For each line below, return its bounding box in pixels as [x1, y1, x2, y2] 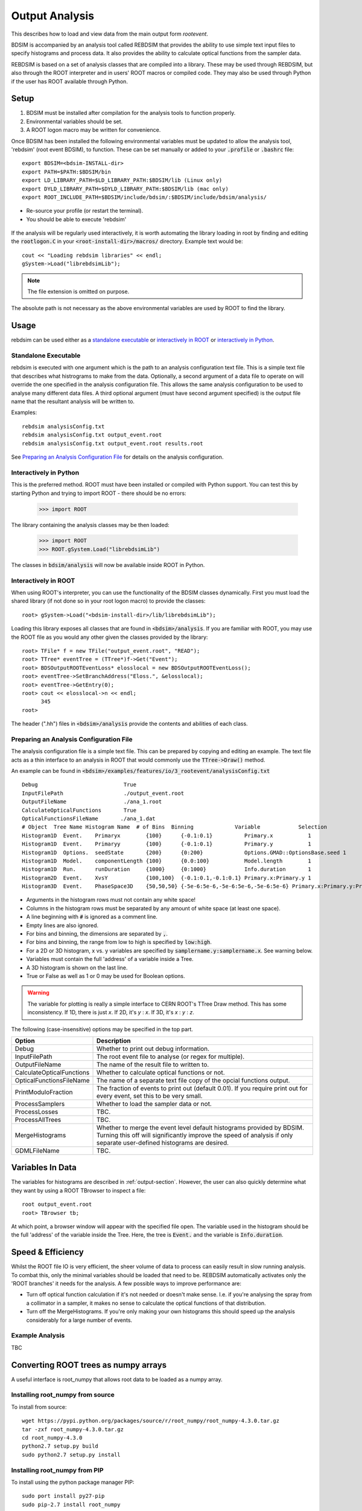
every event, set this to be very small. [96, 1092, 203, 1100]
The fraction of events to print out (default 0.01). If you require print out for [96, 1084, 308, 1092]
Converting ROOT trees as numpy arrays [11, 1360, 167, 1370]
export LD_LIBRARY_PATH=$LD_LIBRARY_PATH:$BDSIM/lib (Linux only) [22, 177, 223, 184]
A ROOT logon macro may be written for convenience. [26, 126, 161, 134]
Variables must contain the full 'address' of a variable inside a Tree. [26, 956, 194, 963]
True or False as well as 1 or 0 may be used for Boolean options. [26, 972, 185, 979]
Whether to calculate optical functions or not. [96, 1068, 226, 1076]
